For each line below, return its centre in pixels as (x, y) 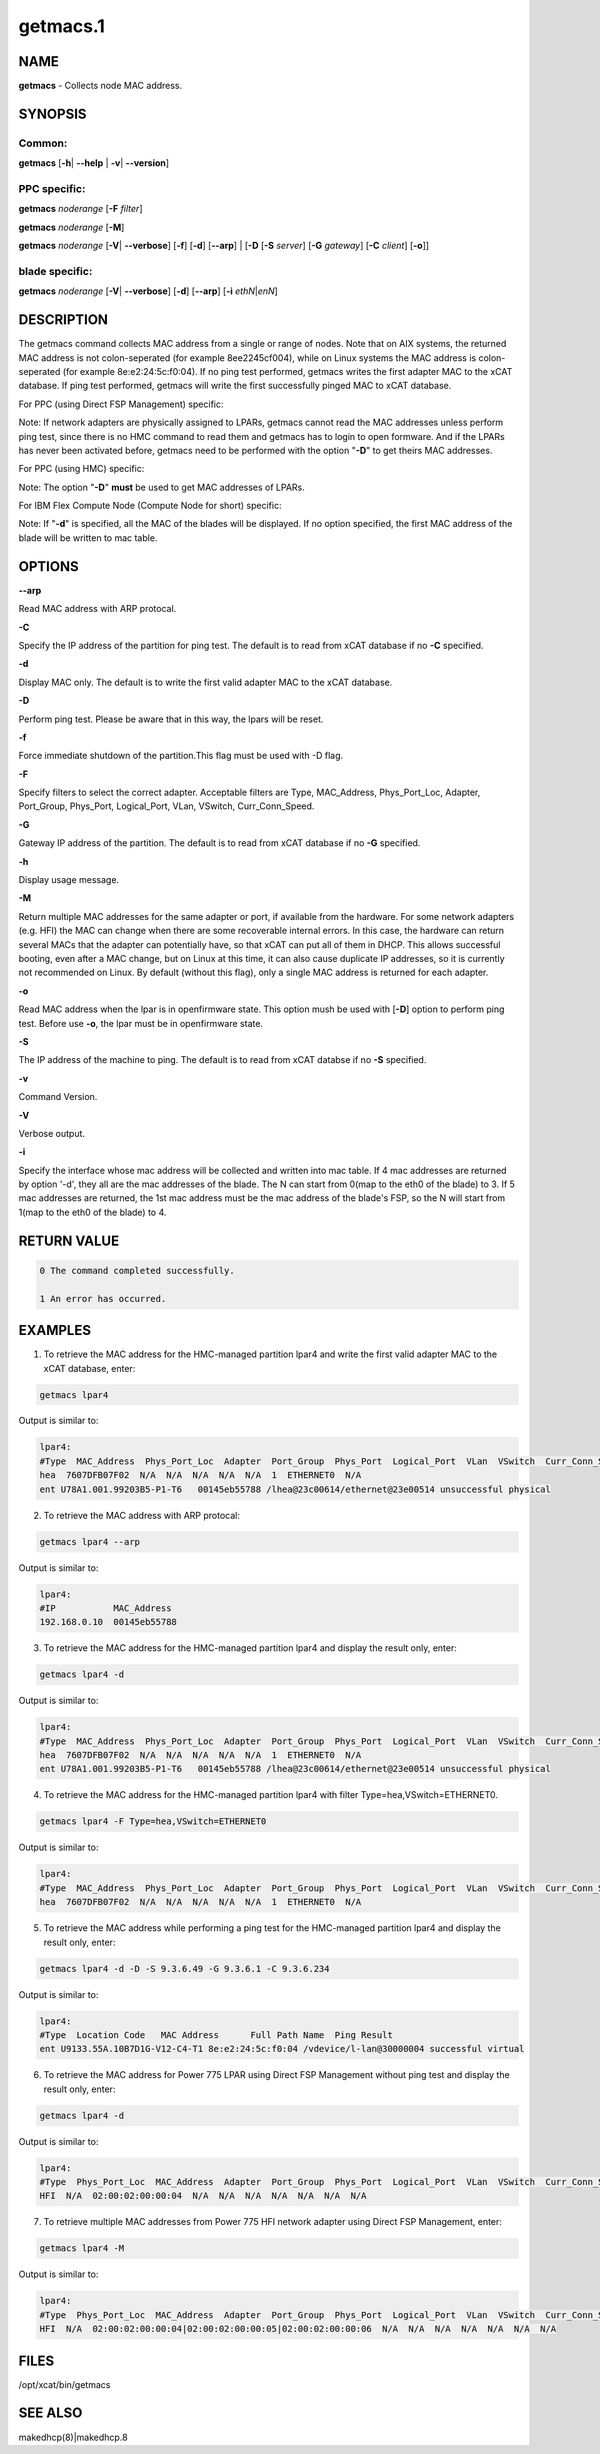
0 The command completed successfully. (137, 1270)
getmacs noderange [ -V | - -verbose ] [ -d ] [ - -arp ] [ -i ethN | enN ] (148, 291)
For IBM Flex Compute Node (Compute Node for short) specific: (150, 506)
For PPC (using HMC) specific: (81, 469)
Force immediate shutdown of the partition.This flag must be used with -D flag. (181, 756)
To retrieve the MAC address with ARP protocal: (141, 1515)
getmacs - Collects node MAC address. (100, 86)
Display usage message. (69, 880)
